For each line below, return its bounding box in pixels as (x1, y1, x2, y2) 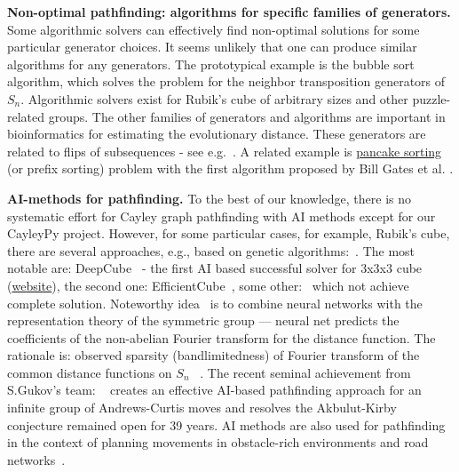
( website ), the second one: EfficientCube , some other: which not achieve (7, 276, 409, 294)
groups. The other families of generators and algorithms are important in (48, 107, 446, 125)
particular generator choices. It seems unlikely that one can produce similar (7, 37, 417, 56)
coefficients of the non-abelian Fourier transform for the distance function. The (7, 328, 436, 347)
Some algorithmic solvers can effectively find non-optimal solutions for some (7, 20, 420, 38)
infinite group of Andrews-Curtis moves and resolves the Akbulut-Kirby (7, 398, 397, 417)
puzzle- (412, 89, 451, 108)
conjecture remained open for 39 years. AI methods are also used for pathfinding (7, 415, 446, 434)
